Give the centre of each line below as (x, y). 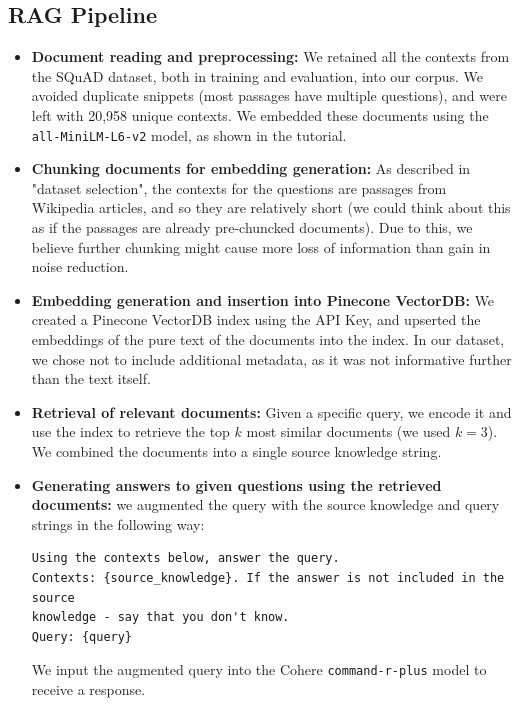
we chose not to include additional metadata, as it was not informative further (271, 358)
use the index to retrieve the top (130, 431)
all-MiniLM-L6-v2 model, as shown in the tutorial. (189, 134)
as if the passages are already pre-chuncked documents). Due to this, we (252, 227)
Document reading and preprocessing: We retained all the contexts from (270, 56)
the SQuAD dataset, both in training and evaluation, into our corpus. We (257, 75)
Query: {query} (82, 636)
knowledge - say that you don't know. (160, 617)
